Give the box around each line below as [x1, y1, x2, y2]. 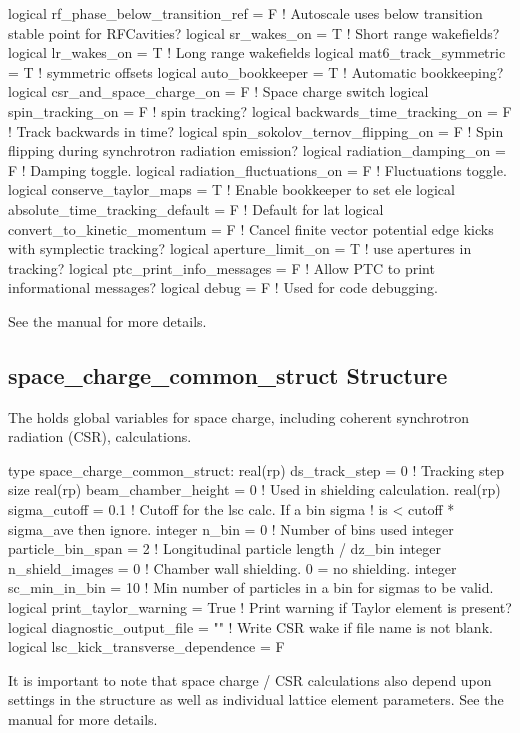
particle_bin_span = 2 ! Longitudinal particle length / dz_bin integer [8, 538, 441, 559]
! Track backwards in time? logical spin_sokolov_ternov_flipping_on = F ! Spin [8, 120, 504, 141]
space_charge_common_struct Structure [8, 359, 448, 390]
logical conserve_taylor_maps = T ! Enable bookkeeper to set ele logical [8, 179, 455, 200]
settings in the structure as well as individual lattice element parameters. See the [8, 689, 504, 710]
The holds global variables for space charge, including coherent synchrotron [8, 406, 470, 427]
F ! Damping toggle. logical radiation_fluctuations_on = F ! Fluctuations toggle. [8, 159, 507, 180]
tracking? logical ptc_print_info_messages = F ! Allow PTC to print [8, 257, 435, 278]
